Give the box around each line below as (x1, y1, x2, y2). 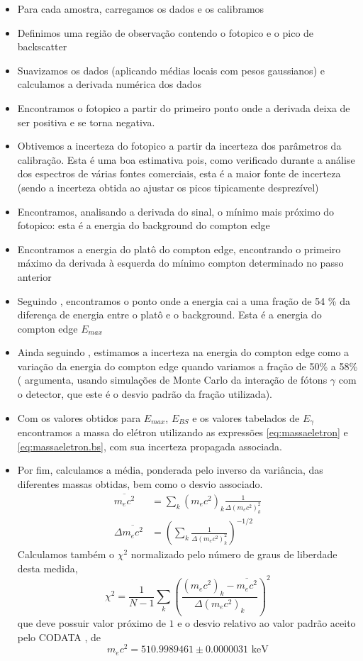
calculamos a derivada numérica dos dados (17, 77, 202, 91)
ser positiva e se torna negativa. (17, 114, 155, 129)
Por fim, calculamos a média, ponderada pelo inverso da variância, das (17, 462, 323, 477)
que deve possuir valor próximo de (17, 615, 166, 630)
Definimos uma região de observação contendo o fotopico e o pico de (17, 25, 314, 40)
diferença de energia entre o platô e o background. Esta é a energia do (17, 307, 322, 322)
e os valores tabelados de (192, 410, 300, 425)
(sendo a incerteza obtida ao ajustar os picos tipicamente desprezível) (17, 179, 319, 194)
